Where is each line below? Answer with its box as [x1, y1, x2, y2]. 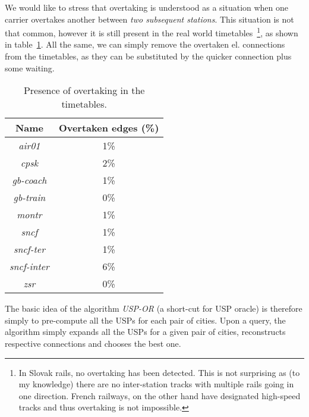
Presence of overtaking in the [23, 83, 145, 98]
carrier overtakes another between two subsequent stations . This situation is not [5, 12, 294, 25]
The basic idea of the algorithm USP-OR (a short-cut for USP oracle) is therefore [5, 302, 302, 315]
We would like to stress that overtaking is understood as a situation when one [5, 1, 289, 13]
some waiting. [5, 61, 55, 74]
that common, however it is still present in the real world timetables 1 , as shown [5, 25, 298, 39]
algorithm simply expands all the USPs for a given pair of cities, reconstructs [5, 325, 286, 338]
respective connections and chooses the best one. [5, 337, 181, 349]
